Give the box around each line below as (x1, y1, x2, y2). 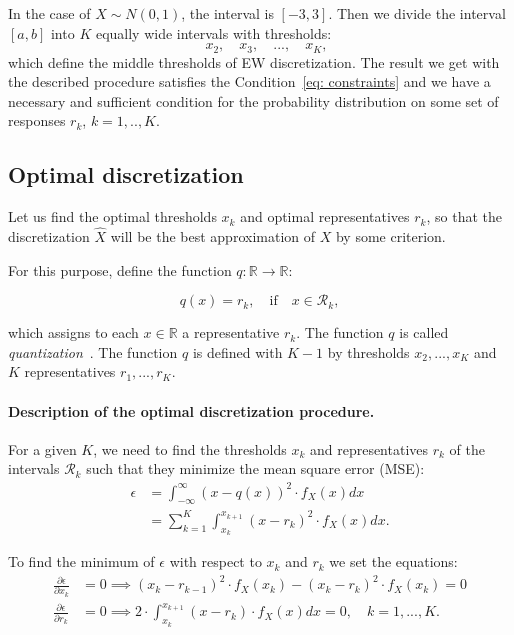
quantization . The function (8, 341, 178, 362)
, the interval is (181, 3, 274, 23)
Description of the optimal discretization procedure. (8, 400, 375, 421)
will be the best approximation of (110, 226, 316, 247)
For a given (8, 438, 77, 459)
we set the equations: (329, 551, 458, 572)
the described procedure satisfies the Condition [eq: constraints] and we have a (8, 71, 491, 92)
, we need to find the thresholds (93, 438, 287, 459)
